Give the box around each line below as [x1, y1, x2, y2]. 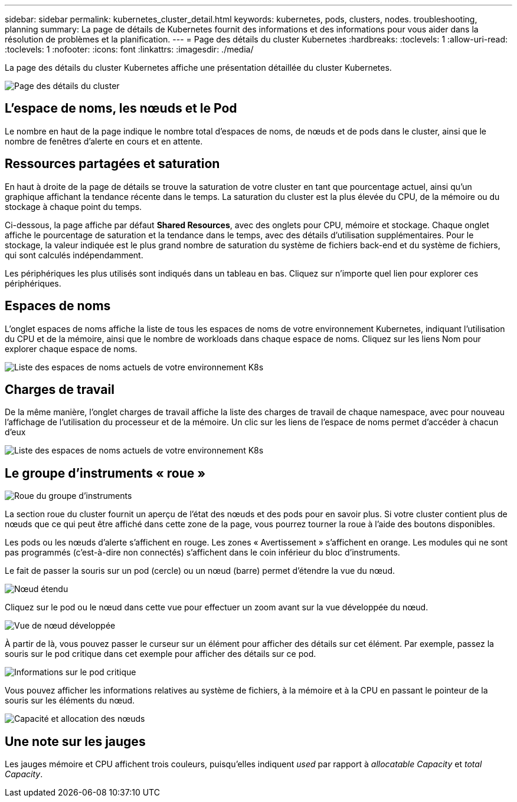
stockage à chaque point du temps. [5, 201, 142, 212]
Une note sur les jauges [5, 734, 146, 749]
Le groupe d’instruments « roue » [5, 465, 206, 481]
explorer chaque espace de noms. [5, 343, 138, 354]
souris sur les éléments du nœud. [5, 695, 135, 706]
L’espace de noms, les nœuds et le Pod [5, 101, 237, 116]
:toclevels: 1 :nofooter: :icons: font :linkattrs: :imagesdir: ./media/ [5, 44, 254, 54]
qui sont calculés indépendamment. [5, 249, 143, 260]
